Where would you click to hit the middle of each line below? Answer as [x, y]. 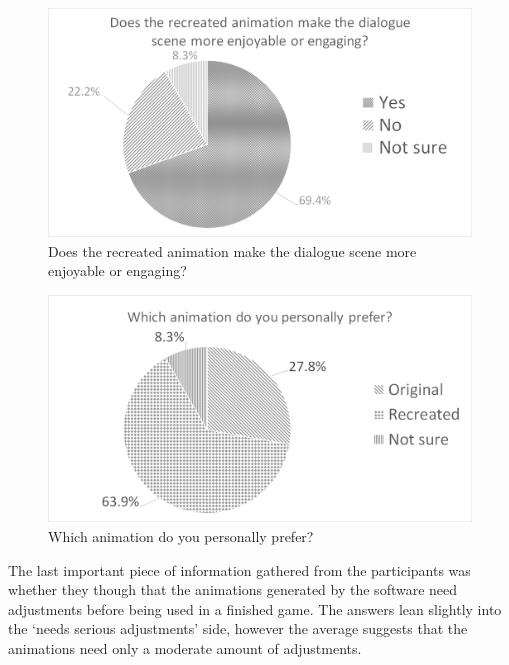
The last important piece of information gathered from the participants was [239, 569]
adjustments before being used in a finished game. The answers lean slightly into [255, 608]
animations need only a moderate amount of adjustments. [185, 648]
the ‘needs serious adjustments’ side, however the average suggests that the [238, 628]
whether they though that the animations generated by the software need [233, 589]
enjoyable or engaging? [117, 270]
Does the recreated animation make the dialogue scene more [232, 250]
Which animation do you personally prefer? [181, 536]
